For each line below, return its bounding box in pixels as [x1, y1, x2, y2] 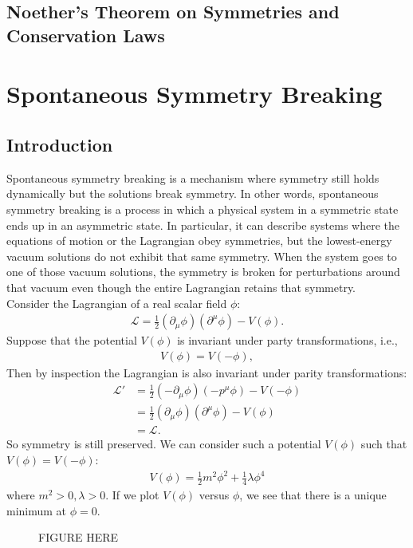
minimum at [6, 502, 67, 518]
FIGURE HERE [38, 529, 119, 546]
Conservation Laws [6, 22, 165, 47]
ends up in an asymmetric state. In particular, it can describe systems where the [6, 216, 400, 233]
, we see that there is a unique [239, 486, 387, 503]
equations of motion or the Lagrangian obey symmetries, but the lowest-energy [6, 232, 392, 249]
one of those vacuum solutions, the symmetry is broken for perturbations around [6, 263, 400, 280]
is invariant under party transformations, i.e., [177, 332, 398, 349]
